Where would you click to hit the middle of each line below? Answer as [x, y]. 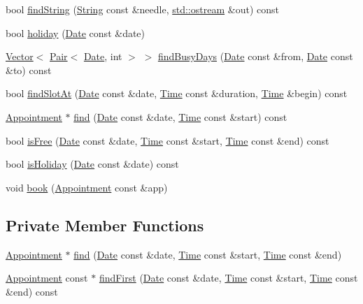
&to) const [29, 70]
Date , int [103, 56]
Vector [20, 56]
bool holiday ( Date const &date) [76, 32]
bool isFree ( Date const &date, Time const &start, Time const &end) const [168, 140]
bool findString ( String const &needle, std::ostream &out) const [142, 9]
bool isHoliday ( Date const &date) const [92, 164]
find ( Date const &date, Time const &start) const [180, 116]
